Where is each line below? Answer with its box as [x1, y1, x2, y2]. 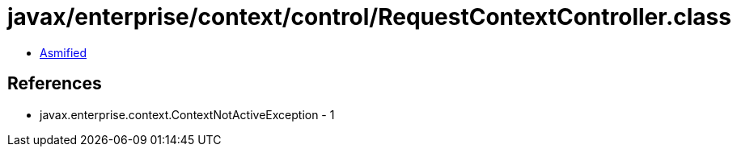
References [7, 73, 102, 94]
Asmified [40, 45, 87, 60]
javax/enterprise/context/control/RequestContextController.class [7, 3, 731, 31]
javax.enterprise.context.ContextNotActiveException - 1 [40, 107, 335, 122]
